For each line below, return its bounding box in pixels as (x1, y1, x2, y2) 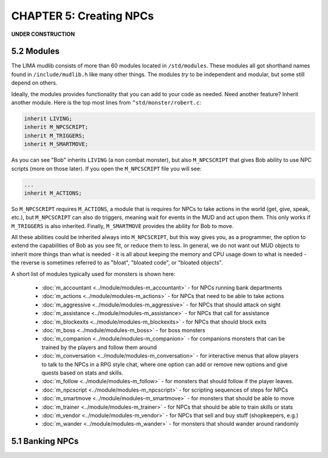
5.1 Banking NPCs (11, 436, 79, 446)
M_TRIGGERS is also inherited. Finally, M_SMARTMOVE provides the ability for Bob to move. (11, 222, 234, 229)
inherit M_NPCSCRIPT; (24, 123, 89, 131)
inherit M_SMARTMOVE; (24, 141, 89, 148)
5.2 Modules (11, 46, 60, 57)
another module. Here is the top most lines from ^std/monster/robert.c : (11, 99, 202, 106)
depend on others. (11, 79, 58, 86)
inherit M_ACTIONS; (24, 189, 82, 196)
